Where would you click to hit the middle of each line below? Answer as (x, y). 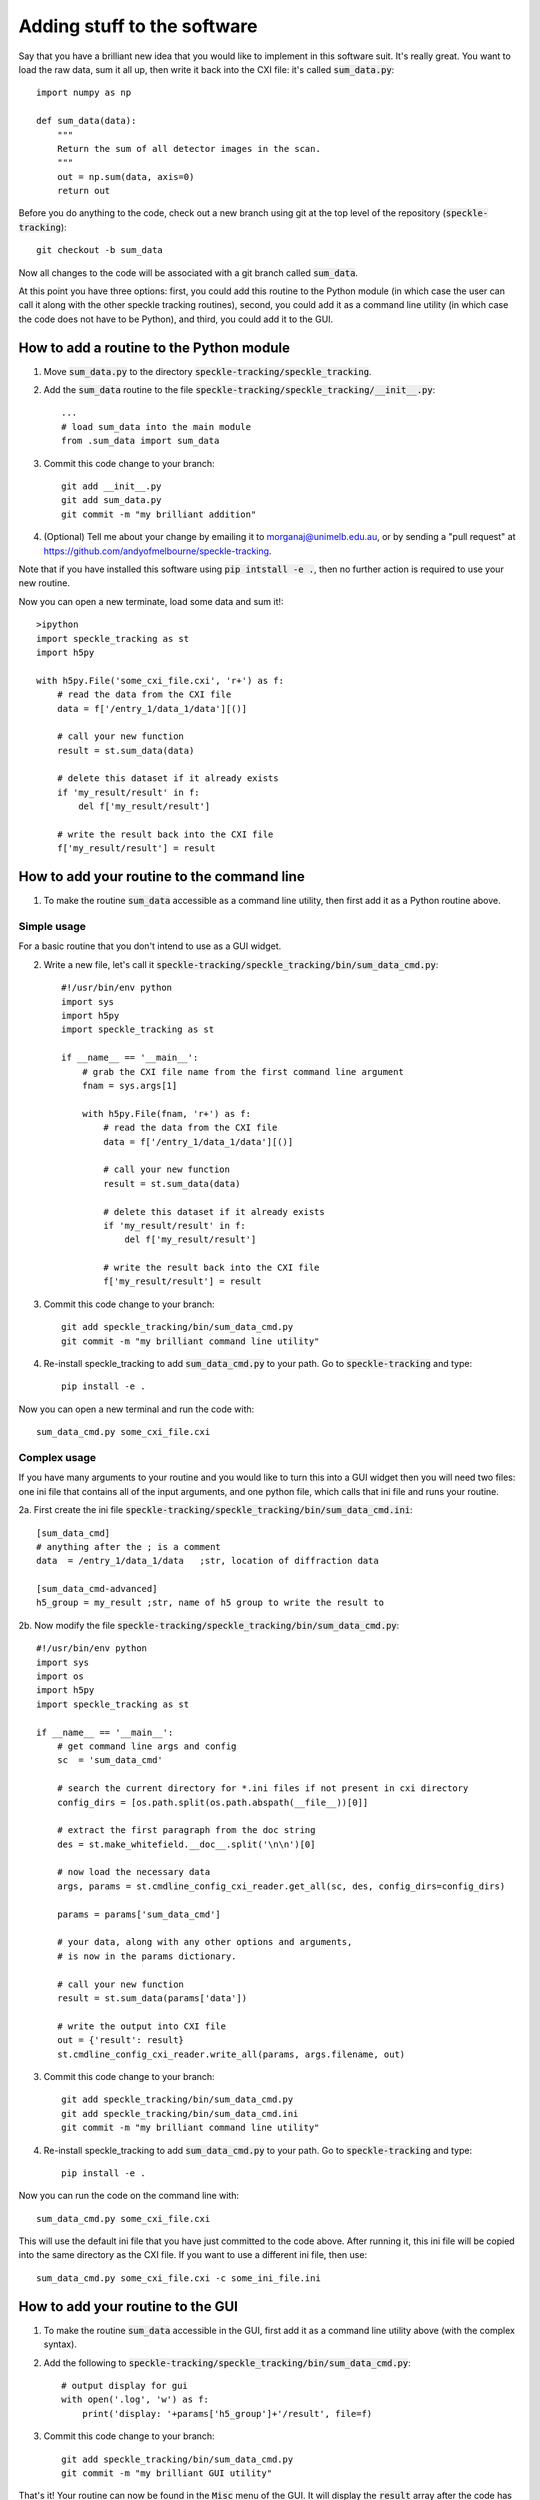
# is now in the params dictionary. (146, 1956)
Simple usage (52, 927)
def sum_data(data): (86, 121)
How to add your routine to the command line (161, 876)
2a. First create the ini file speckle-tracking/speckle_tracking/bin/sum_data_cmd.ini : (216, 1510)
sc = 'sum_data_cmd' (110, 1760)
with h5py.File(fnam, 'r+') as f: (166, 1113)
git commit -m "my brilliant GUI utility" (167, 2473)
